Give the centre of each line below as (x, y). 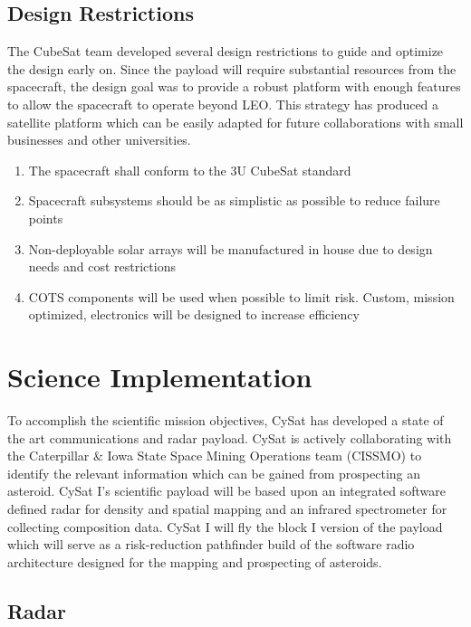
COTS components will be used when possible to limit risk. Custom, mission (241, 296)
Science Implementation (160, 377)
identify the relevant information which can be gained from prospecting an (214, 473)
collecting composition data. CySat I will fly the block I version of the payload (225, 526)
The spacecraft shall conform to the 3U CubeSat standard (190, 170)
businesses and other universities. (99, 140)
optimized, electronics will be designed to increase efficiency (194, 314)
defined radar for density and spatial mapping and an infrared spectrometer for (227, 509)
